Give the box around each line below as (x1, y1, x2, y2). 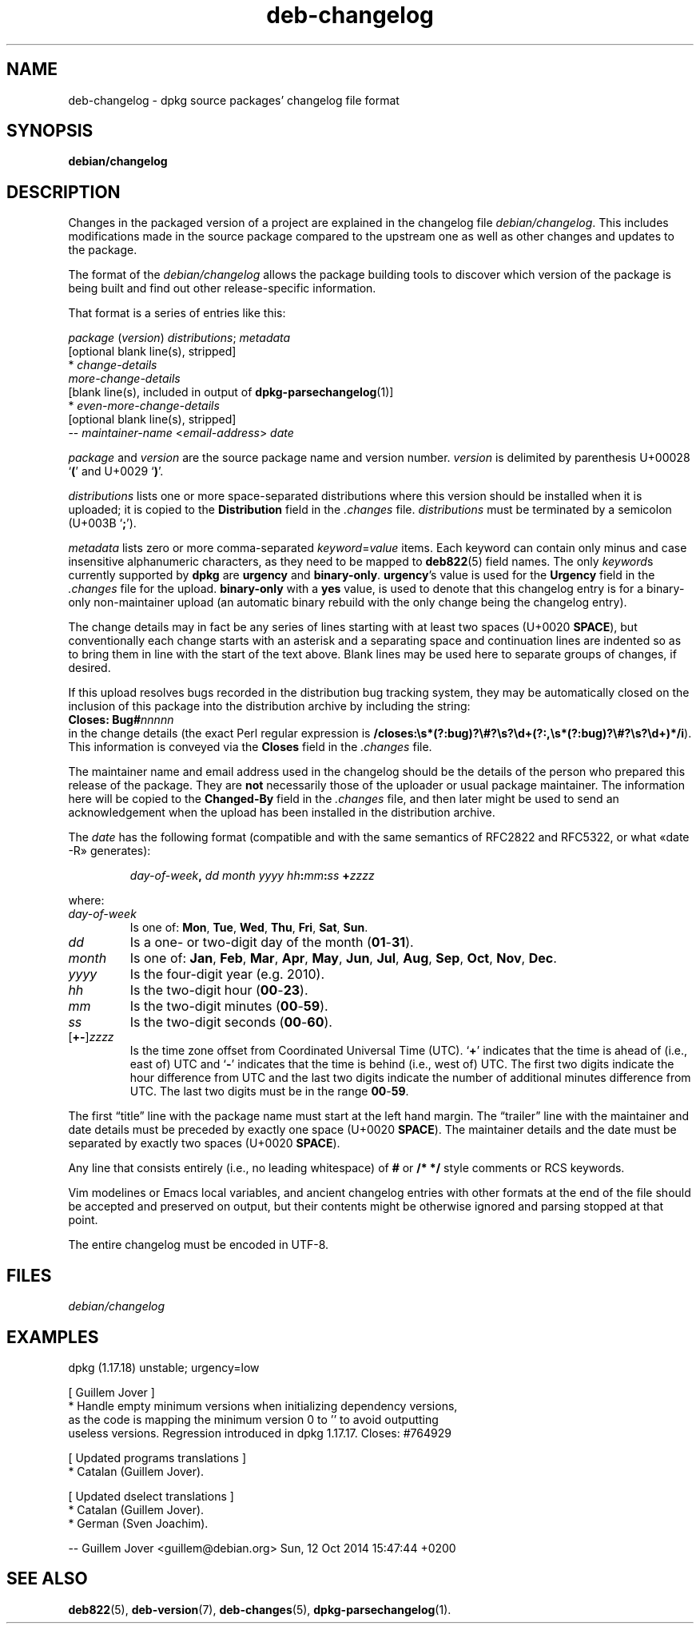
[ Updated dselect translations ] (68, 1489, 234, 1503)
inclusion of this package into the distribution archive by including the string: (68, 699, 471, 714)
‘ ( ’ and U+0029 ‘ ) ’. (68, 464, 164, 479)
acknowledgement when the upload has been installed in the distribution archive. (68, 805, 495, 820)
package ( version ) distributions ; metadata (68, 331, 291, 345)
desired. (68, 661, 111, 675)
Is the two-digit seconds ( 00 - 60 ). (129, 1014, 332, 1031)
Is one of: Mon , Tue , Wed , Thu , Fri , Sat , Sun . (129, 920, 368, 935)
